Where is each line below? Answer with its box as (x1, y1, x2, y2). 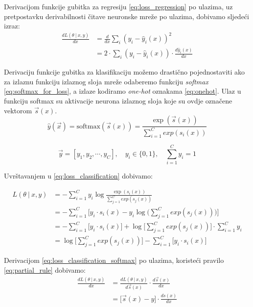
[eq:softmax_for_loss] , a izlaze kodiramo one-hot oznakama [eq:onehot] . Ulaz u (4, 86, 241, 96)
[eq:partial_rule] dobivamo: (4, 264, 86, 275)
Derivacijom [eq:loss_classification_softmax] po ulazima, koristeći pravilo (4, 255, 224, 265)
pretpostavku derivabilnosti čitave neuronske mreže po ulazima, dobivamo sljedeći (4, 11, 249, 21)
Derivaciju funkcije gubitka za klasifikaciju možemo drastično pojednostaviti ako (4, 67, 245, 77)
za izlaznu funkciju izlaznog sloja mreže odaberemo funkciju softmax (4, 76, 208, 86)
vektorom (4, 105, 32, 115)
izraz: (4, 21, 20, 31)
